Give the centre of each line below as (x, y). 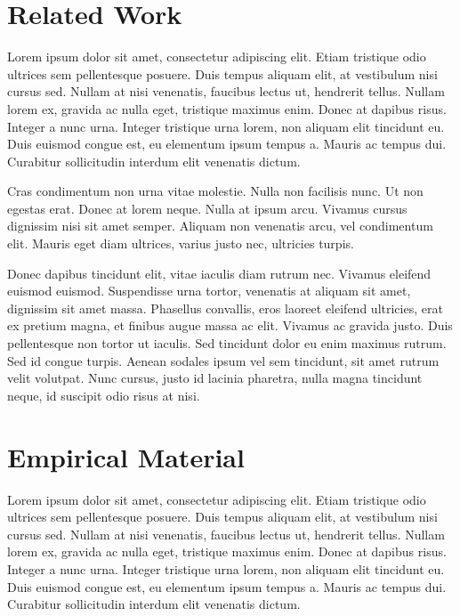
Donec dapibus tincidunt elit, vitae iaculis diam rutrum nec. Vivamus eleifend (219, 273)
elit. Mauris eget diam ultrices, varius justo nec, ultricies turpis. (181, 243)
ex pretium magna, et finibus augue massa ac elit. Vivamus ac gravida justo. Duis (230, 325)
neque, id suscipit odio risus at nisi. (104, 395)
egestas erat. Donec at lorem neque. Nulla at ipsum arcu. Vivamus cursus (207, 208)
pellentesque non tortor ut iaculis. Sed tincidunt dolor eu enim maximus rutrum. (227, 343)
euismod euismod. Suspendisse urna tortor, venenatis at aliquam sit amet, (209, 291)
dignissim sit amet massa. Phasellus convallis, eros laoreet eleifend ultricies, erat (225, 308)
